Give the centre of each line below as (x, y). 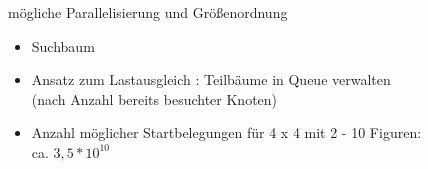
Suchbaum (63, 45)
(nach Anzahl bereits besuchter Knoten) (154, 98)
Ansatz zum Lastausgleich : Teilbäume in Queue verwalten (211, 79)
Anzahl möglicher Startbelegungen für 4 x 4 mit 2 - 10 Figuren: (226, 132)
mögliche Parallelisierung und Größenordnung (148, 12)
